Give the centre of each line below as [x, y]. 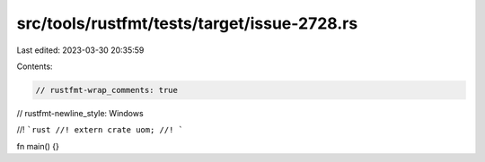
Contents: [35, 66]
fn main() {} [38, 146]
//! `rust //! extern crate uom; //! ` [100, 130]
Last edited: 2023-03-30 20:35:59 [80, 50]
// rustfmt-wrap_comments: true [107, 90]
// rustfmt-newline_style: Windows [80, 113]
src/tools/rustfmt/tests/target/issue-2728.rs [187, 23]
